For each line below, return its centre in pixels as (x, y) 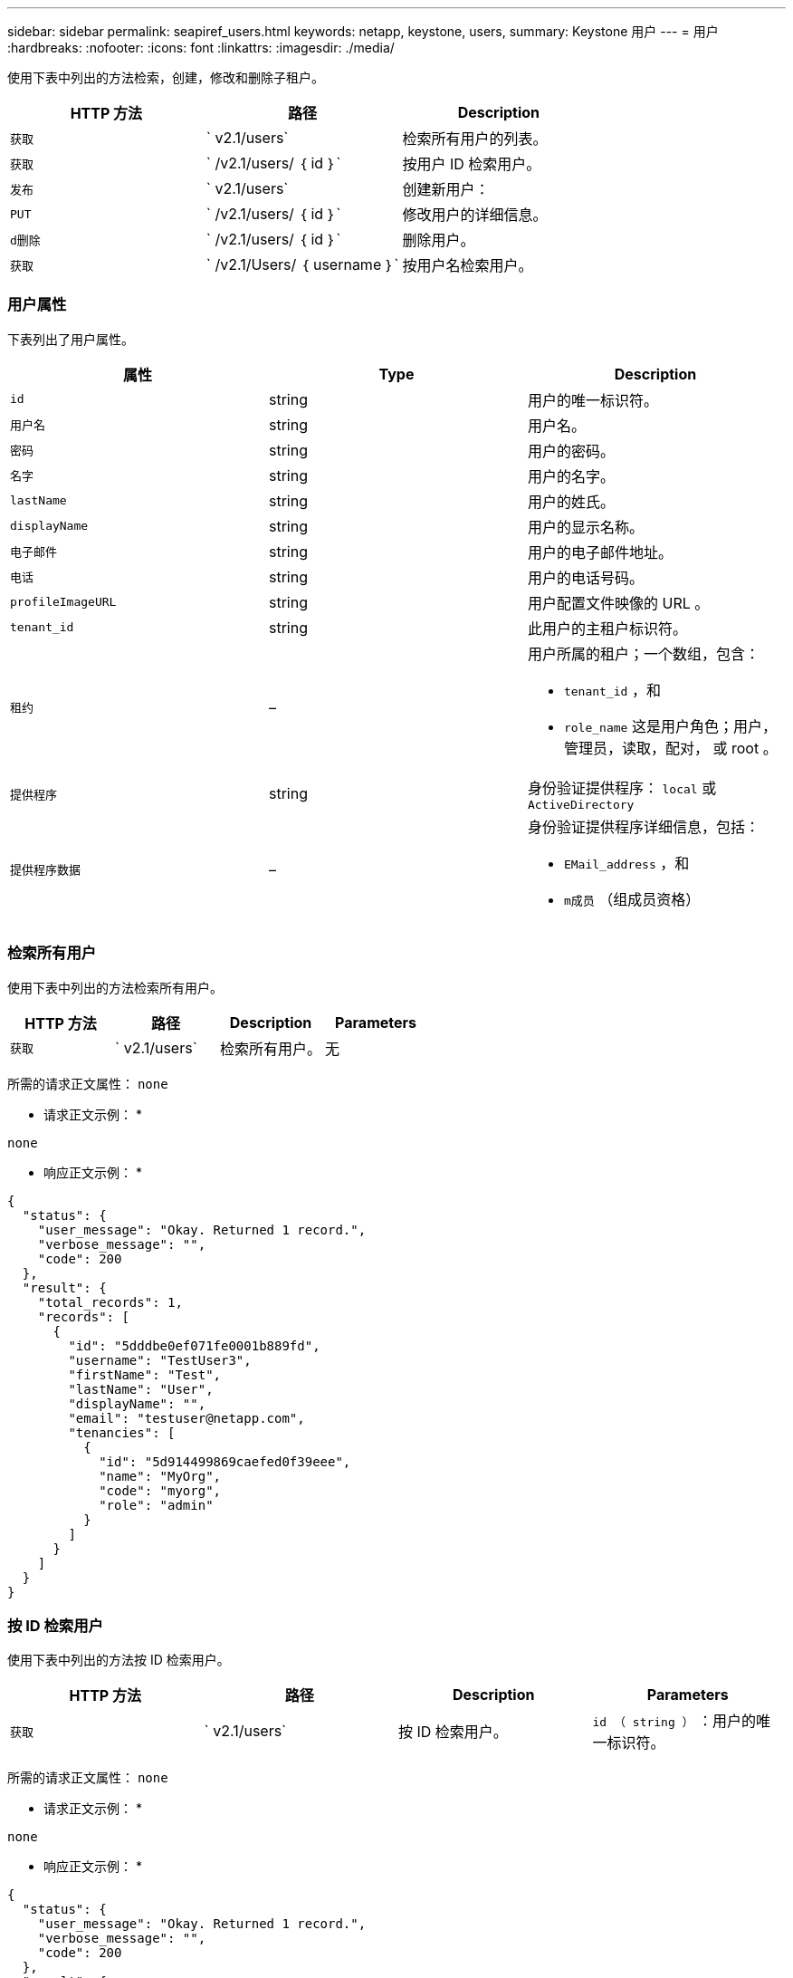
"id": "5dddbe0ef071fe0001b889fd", (194, 1345)
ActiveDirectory (581, 804)
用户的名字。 (571, 476)
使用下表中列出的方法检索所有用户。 (115, 987)
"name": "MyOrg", (160, 1476)
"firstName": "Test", (145, 1374)
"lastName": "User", (141, 1389)
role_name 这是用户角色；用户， (670, 726)
